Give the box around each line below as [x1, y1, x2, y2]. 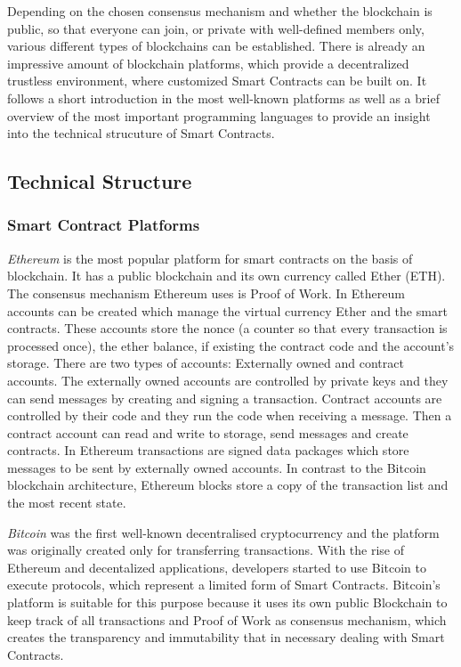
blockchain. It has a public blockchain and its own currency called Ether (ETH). [7, 266, 446, 285]
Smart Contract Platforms [7, 214, 200, 236]
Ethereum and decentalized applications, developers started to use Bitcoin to [7, 557, 426, 576]
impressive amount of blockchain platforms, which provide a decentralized [7, 53, 409, 72]
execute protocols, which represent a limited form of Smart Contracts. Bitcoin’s [7, 575, 441, 594]
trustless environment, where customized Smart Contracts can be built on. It [7, 71, 427, 90]
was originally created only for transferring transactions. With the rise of [7, 541, 405, 559]
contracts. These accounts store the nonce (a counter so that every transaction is [7, 319, 448, 338]
